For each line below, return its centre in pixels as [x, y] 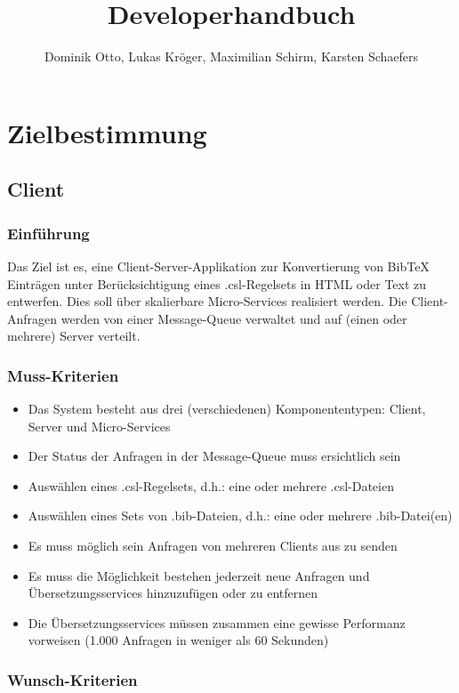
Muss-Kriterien [63, 375]
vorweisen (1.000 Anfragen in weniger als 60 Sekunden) [178, 640]
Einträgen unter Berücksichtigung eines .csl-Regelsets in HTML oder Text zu [217, 283]
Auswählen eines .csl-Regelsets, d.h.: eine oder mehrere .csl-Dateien [211, 485]
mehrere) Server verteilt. [74, 336]
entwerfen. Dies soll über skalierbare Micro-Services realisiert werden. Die [207, 301]
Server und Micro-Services [99, 426]
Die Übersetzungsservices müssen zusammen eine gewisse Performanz [217, 622]
